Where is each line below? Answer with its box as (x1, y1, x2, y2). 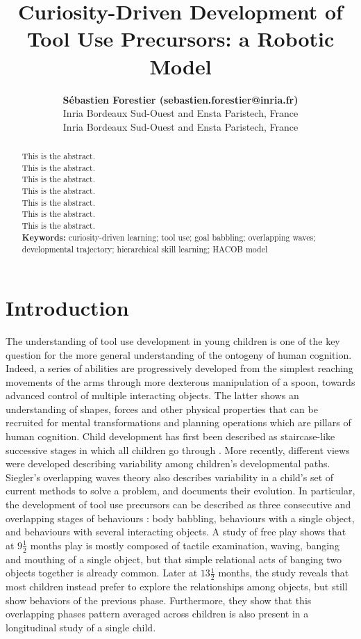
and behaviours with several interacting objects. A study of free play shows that (6, 524, 346, 539)
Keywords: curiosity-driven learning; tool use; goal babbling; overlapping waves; (22, 231, 316, 243)
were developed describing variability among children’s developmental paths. (6, 456, 330, 471)
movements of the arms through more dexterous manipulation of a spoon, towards (6, 374, 355, 389)
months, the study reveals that (218, 565, 349, 580)
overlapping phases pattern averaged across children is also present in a (6, 606, 309, 621)
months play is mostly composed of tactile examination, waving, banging (30, 537, 339, 552)
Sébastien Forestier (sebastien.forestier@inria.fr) (62, 92, 299, 106)
